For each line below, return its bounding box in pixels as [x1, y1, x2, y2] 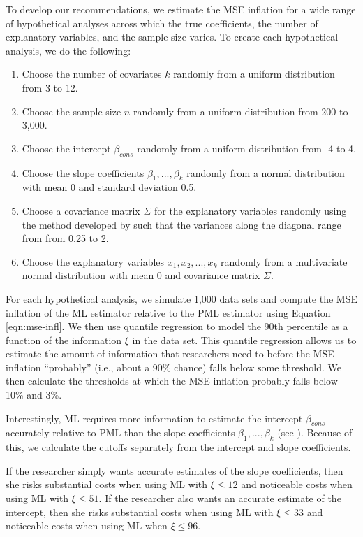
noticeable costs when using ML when [6, 518, 168, 533]
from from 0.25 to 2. [22, 231, 109, 245]
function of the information [6, 332, 122, 347]
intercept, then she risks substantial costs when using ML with [6, 504, 274, 519]
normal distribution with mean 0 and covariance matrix [22, 268, 260, 282]
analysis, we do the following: [6, 43, 131, 57]
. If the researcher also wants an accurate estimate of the [98, 491, 341, 506]
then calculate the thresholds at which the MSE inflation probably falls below [6, 373, 338, 388]
